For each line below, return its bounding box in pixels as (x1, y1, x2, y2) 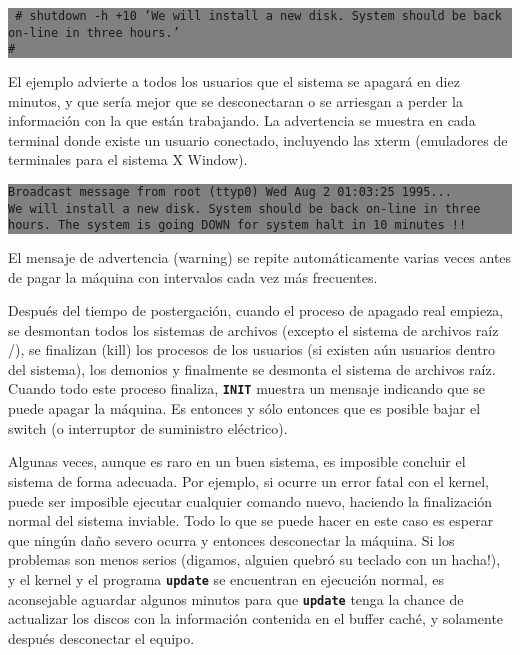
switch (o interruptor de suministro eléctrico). (8, 417, 288, 438)
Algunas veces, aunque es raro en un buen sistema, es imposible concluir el (8, 451, 466, 472)
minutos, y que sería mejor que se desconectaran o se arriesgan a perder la (8, 90, 463, 111)
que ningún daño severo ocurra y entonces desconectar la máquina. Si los (8, 529, 455, 550)
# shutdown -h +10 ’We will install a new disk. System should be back (15, 9, 502, 23)
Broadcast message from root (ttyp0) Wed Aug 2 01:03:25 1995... (8, 184, 452, 199)
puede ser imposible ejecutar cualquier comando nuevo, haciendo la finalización (8, 490, 493, 511)
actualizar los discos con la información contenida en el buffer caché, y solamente (8, 608, 504, 629)
